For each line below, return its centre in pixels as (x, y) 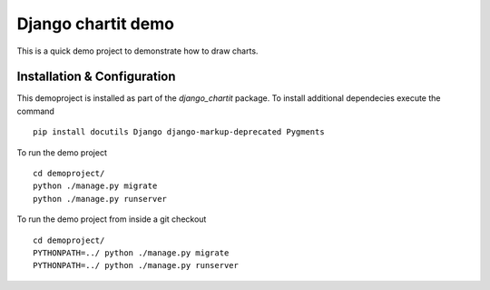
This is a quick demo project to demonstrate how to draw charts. (137, 51)
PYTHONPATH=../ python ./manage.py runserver (136, 265)
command (35, 111)
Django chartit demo (95, 24)
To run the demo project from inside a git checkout (112, 219)
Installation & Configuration (96, 77)
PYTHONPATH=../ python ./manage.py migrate (131, 253)
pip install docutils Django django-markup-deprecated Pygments (179, 132)
